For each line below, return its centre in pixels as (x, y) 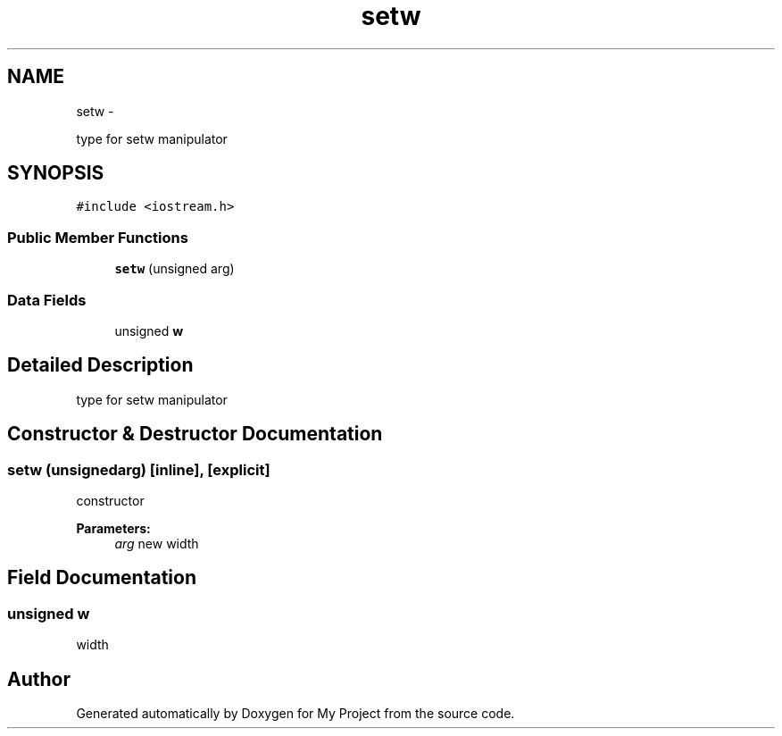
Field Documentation (102, 578)
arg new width (157, 544)
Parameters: (113, 528)
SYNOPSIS (56, 173)
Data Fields (47, 300)
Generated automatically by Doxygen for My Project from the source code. (295, 714)
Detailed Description (100, 365)
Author (39, 679)
